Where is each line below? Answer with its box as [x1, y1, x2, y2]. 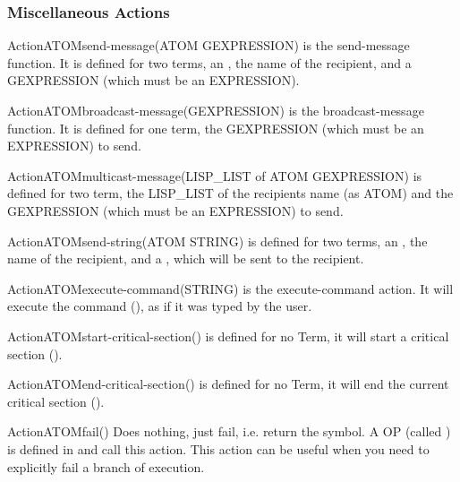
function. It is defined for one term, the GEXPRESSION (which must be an [7, 118, 424, 137]
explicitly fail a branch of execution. [7, 457, 205, 476]
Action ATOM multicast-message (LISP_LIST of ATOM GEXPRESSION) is [7, 166, 422, 185]
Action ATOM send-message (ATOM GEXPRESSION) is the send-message [7, 36, 410, 55]
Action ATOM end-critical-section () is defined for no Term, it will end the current [7, 374, 449, 393]
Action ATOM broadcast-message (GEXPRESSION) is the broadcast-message [7, 101, 424, 119]
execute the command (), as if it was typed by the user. [7, 297, 312, 315]
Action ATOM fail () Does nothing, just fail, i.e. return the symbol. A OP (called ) [7, 422, 451, 441]
